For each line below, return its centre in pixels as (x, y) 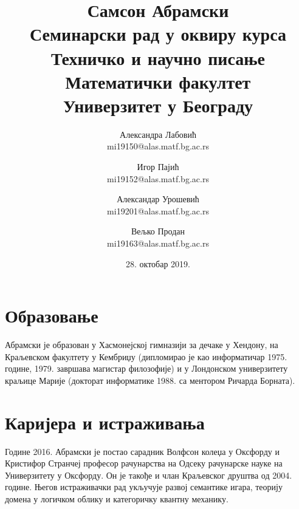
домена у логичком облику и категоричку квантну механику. (117, 499)
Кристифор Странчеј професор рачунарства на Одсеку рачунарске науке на (144, 463)
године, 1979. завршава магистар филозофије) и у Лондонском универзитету (146, 368)
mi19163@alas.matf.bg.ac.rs (158, 243)
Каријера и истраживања (105, 422)
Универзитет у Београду (158, 105)
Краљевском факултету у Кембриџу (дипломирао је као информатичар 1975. (146, 356)
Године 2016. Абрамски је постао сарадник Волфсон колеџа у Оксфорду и (142, 451)
